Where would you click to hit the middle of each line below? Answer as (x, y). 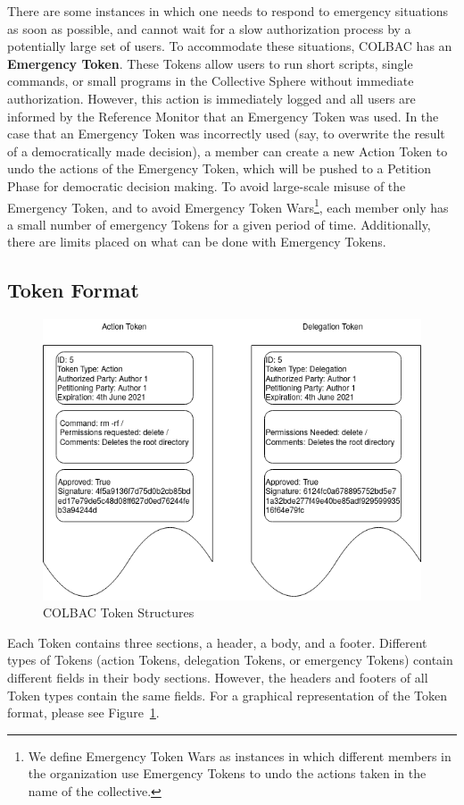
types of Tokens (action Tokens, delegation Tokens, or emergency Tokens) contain (230, 660)
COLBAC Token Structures (119, 612)
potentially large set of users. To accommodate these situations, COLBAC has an (230, 46)
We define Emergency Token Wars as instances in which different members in (240, 755)
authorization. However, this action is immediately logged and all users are (211, 98)
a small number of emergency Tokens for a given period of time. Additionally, (219, 224)
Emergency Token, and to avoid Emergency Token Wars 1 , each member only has (228, 205)
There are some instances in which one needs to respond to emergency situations (228, 11)
